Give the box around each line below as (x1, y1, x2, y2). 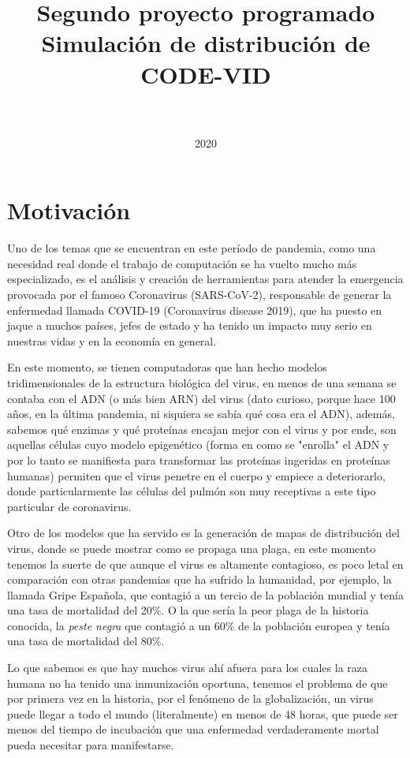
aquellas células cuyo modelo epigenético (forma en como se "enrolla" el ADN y (7, 436, 389, 453)
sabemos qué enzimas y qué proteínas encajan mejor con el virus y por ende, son (7, 420, 397, 437)
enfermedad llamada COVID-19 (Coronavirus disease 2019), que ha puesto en (7, 301, 382, 318)
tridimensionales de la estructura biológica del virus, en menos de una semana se (7, 374, 397, 390)
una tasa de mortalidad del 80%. (7, 633, 165, 649)
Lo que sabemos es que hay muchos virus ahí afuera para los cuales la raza (7, 659, 368, 676)
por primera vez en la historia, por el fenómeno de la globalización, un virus (7, 690, 374, 707)
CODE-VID (140, 58, 271, 90)
